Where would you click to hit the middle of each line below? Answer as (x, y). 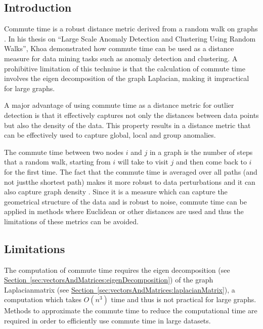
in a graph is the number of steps (201, 152)
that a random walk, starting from (57, 162)
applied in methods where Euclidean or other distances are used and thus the (124, 211)
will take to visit (143, 162)
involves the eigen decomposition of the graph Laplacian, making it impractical (127, 78)
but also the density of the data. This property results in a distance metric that (127, 125)
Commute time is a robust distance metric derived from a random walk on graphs (131, 29)
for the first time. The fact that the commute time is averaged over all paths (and (131, 171)
